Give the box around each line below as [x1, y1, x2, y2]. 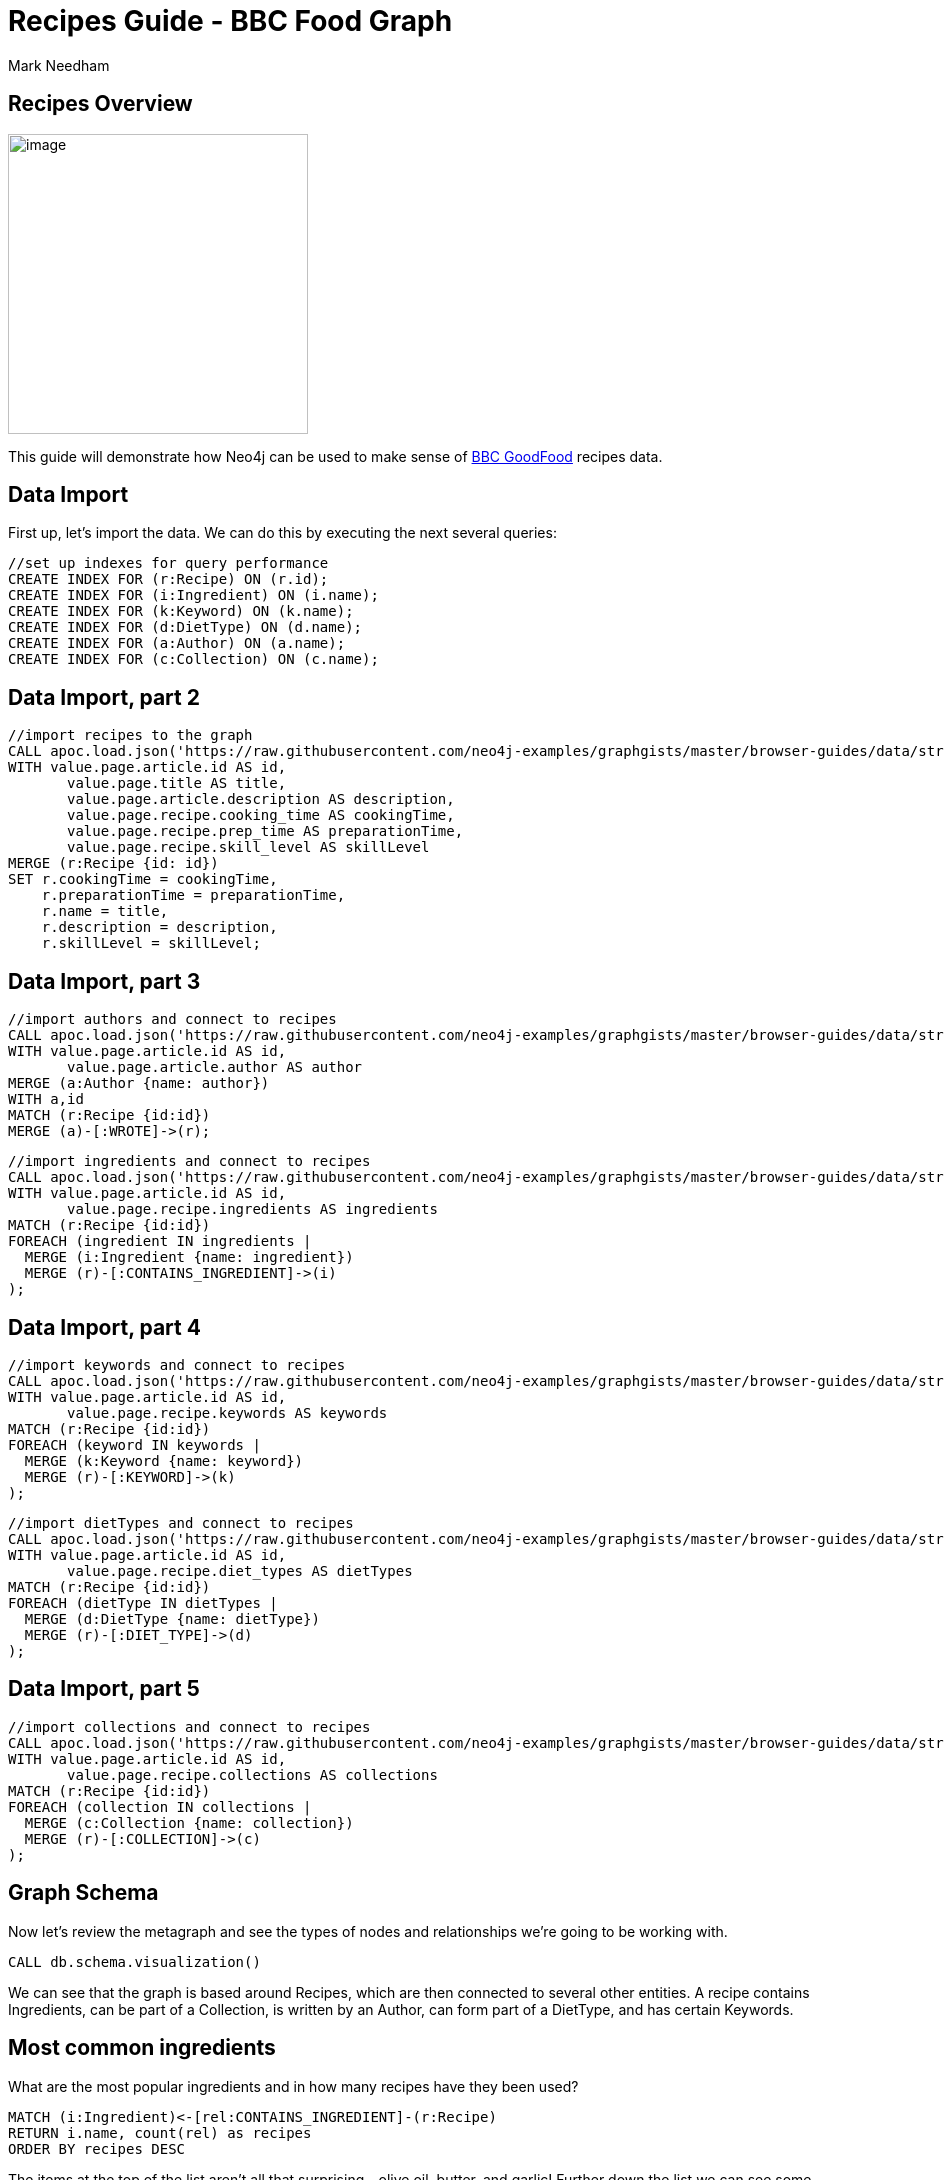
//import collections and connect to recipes [8, 1718, 371, 1735]
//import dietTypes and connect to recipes [8, 1514, 354, 1531]
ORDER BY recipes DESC [8, 2140, 186, 2157]
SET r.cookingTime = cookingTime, [8, 871, 278, 888]
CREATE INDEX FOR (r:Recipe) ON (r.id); [8, 571, 329, 588]
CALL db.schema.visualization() [8, 1953, 261, 1970]
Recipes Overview [8, 91, 193, 117]
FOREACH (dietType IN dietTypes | [8, 1594, 278, 1611]
